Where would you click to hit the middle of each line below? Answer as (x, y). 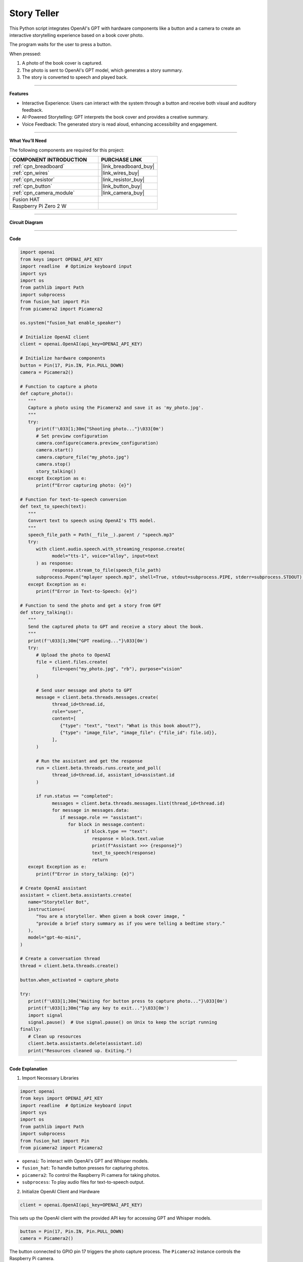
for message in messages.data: (91, 810)
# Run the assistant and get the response (89, 761)
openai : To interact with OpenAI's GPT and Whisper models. (85, 1161)
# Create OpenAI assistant (53, 888)
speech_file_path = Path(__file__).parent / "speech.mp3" (101, 535)
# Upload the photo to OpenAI (73, 655)
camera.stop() (53, 464)
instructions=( (47, 909)
